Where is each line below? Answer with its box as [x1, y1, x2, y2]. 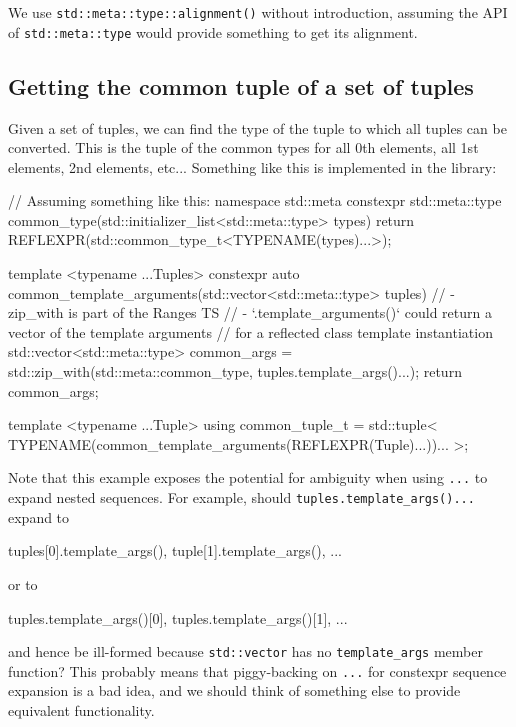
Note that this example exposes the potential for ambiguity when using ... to [8, 467, 488, 488]
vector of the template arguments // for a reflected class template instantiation [8, 321, 493, 342]
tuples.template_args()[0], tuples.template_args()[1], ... [8, 607, 348, 628]
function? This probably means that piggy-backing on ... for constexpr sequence [8, 660, 507, 681]
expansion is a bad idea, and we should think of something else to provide [8, 680, 461, 701]
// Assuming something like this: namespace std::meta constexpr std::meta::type [8, 190, 502, 211]
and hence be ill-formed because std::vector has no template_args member [8, 641, 483, 662]
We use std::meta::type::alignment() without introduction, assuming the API [8, 2, 508, 22]
